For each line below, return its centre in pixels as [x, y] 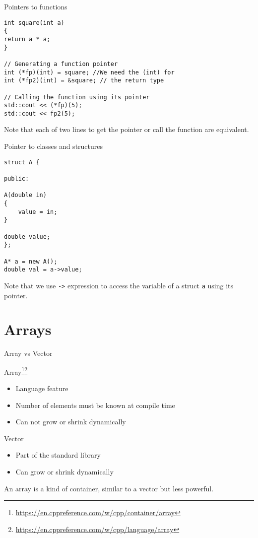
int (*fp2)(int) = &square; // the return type [84, 81]
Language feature [42, 388]
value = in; [38, 212]
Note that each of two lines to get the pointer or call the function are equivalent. [127, 129]
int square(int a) [34, 23]
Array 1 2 [16, 371]
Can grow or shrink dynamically [64, 472]
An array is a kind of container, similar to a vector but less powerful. [109, 488]
